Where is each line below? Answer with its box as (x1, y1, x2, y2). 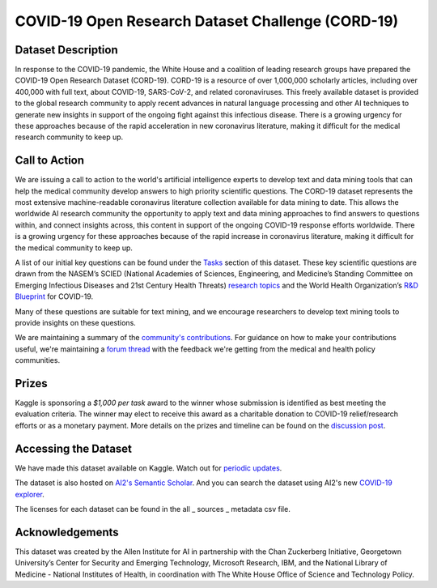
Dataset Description (15, 43, 118, 57)
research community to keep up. (15, 132, 124, 142)
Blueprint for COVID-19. (15, 292, 94, 301)
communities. (15, 356, 61, 365)
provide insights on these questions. (15, 318, 137, 327)
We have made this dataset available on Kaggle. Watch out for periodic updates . (15, 462, 282, 473)
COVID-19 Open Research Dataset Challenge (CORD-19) (15, 12, 399, 30)
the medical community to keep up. (15, 243, 134, 253)
